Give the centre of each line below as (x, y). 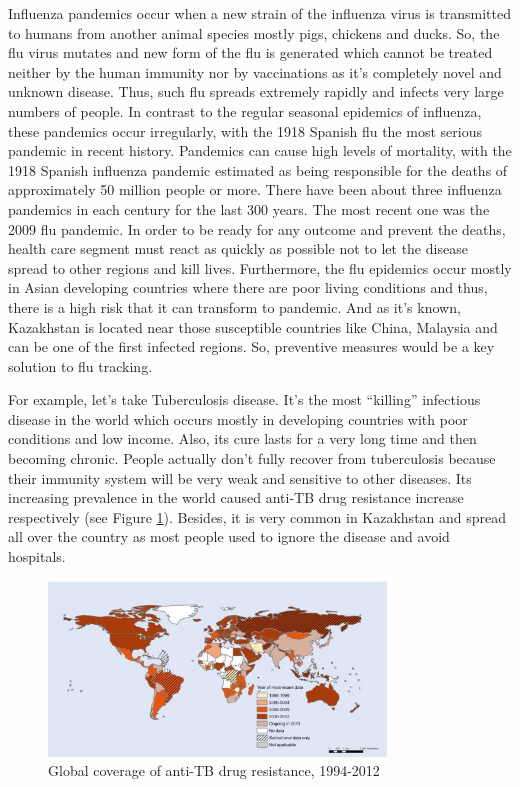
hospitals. (37, 556)
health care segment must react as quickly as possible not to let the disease (238, 248)
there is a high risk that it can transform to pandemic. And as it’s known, (234, 306)
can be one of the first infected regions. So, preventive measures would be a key (251, 346)
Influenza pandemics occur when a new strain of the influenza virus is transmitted (259, 13)
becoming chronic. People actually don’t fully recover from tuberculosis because (252, 458)
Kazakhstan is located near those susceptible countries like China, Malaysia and (253, 326)
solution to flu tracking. (80, 365)
